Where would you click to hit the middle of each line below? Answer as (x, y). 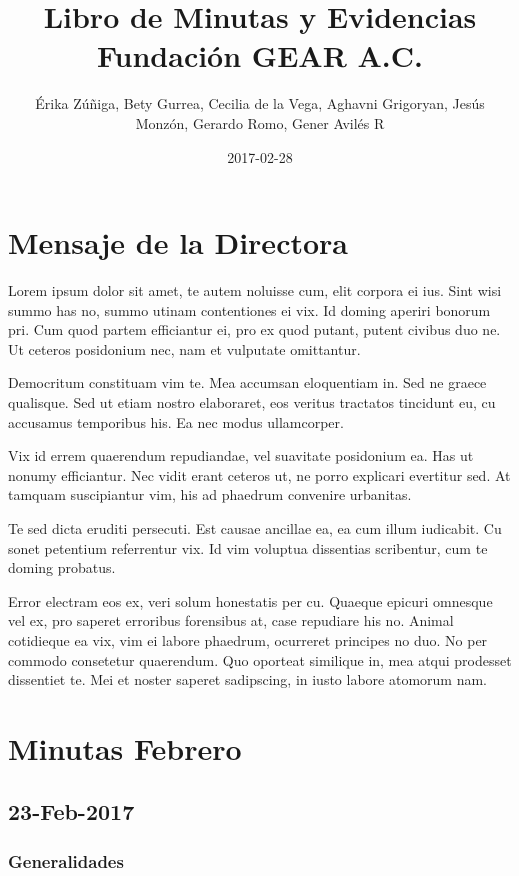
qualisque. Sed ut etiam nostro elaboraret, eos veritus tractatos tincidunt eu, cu (252, 402)
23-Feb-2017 (71, 811)
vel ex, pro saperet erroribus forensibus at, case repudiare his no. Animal (231, 620)
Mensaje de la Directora (178, 242)
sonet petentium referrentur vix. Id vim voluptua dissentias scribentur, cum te (248, 547)
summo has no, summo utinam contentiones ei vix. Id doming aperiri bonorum (249, 309)
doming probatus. (62, 567)
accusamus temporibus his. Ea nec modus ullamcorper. (176, 421)
